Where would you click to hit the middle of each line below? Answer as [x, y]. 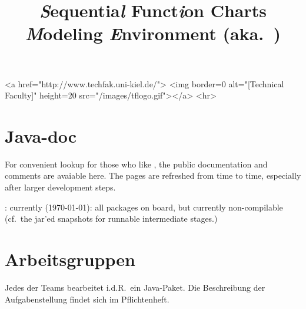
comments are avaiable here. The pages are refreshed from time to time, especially [153, 175]
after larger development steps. [60, 187]
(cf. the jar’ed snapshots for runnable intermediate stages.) [111, 218]
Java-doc [41, 135]
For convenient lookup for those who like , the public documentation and [136, 164]
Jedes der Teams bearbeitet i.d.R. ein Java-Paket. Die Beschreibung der [135, 287]
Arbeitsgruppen [70, 259]
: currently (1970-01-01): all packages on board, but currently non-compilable [144, 207]
